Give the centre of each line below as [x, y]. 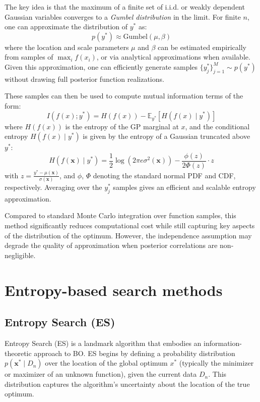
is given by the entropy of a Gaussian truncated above [167, 136]
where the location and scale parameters [67, 47]
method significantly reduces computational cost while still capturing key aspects [130, 225]
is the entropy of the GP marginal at [122, 126]
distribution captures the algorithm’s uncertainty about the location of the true [127, 384]
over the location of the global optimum [106, 363]
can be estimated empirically [202, 47]
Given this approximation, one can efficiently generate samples [101, 66]
